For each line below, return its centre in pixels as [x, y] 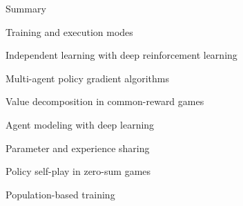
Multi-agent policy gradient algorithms [88, 78]
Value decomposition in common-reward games [105, 101]
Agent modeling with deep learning [80, 124]
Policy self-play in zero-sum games [78, 171]
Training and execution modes [69, 31]
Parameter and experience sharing [78, 148]
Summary [26, 8]
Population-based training [60, 194]
